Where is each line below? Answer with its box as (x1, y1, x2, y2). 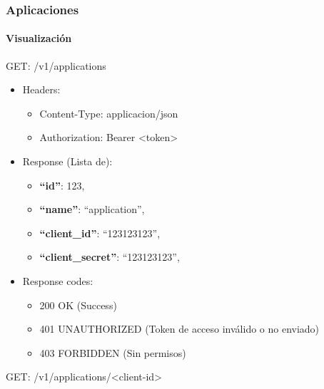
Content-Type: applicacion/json (39, 105, 178, 120)
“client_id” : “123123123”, (39, 225, 161, 240)
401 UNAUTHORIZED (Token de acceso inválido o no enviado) (39, 321, 320, 336)
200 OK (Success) (39, 297, 117, 312)
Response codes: (22, 273, 93, 288)
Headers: (22, 82, 61, 97)
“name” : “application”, (39, 202, 145, 217)
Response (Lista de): (22, 154, 113, 169)
